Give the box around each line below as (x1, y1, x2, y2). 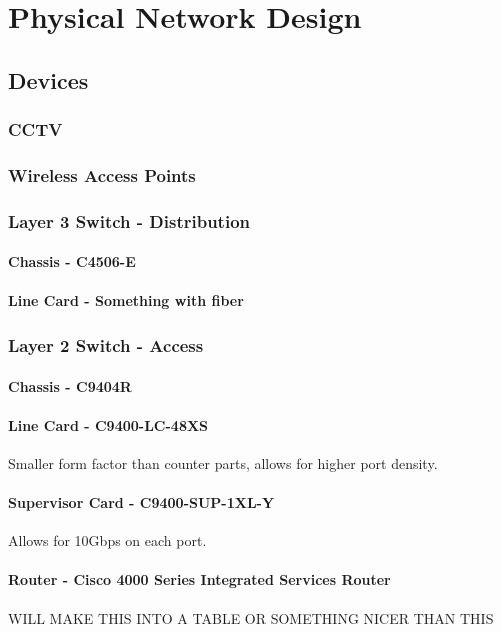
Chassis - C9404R (8, 375, 132, 396)
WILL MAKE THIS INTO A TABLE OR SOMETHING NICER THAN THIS (8, 607, 494, 628)
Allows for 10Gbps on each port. (8, 530, 207, 551)
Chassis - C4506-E (8, 251, 136, 272)
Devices (8, 64, 89, 95)
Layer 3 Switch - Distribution (8, 208, 250, 233)
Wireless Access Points (8, 162, 196, 187)
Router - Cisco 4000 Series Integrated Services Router (8, 569, 391, 590)
